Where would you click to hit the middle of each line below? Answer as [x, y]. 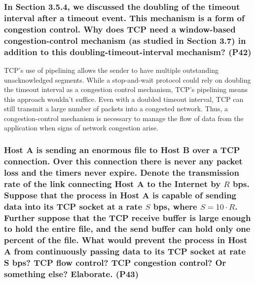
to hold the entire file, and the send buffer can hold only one [127, 229]
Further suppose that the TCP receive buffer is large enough [127, 217]
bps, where [175, 206]
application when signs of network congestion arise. [81, 128]
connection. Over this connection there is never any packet [123, 161]
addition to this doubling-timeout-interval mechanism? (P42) [128, 51]
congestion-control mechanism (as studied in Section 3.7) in [125, 40]
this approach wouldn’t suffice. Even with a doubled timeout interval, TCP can [124, 99]
